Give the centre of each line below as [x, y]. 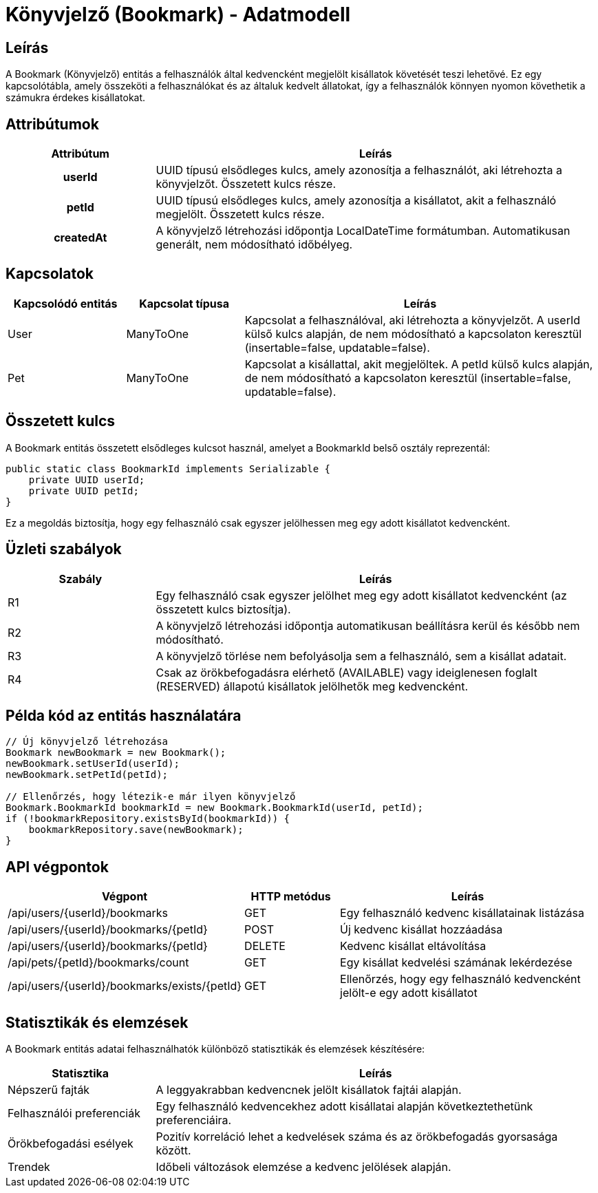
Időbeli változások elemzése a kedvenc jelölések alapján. [303, 1167]
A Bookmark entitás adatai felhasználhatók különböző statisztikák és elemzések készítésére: [215, 1049]
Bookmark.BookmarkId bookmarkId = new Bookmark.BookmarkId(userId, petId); [214, 808]
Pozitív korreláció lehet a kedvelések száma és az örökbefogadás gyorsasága [357, 1137]
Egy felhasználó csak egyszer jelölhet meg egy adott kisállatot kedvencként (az [361, 595]
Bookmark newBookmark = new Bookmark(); [116, 753]
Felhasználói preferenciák [74, 1113]
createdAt [81, 238]
